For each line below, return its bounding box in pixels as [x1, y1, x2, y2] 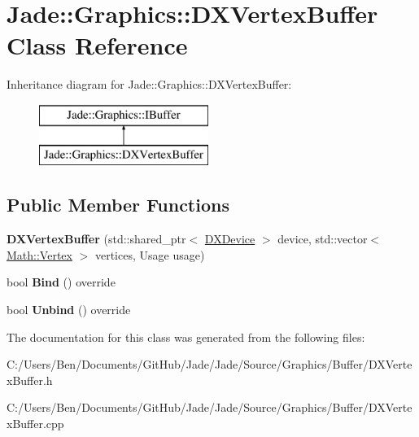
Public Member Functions [7, 192, 229, 217]
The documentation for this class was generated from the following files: [7, 328, 365, 345]
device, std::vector [277, 230, 368, 247]
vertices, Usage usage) [94, 246, 205, 263]
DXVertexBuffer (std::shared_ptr [7, 230, 186, 247]
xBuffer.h [7, 371, 53, 388]
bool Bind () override [7, 273, 116, 291]
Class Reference [7, 28, 188, 62]
